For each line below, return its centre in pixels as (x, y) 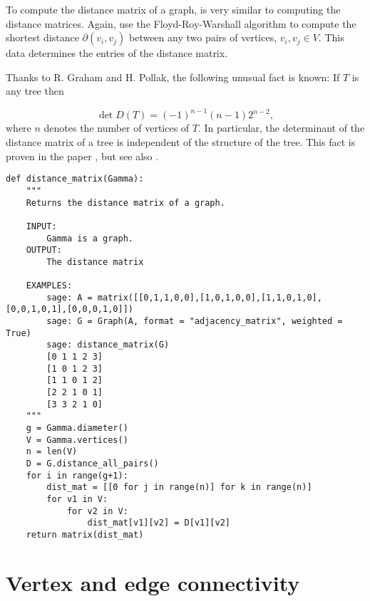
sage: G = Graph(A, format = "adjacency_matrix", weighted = (195, 322)
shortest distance (42, 37)
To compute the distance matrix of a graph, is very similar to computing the (173, 9)
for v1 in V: (77, 499)
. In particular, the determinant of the (282, 128)
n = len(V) (52, 452)
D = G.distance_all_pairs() (92, 464)
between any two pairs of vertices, (203, 37)
